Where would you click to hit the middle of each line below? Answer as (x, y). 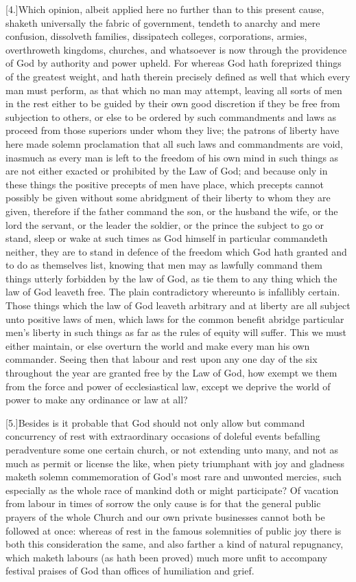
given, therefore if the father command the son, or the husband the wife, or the (172, 211)
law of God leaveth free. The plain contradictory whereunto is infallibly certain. (173, 292)
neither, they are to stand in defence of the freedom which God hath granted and (176, 251)
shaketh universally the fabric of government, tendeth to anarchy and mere (163, 22)
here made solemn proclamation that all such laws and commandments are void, (174, 143)
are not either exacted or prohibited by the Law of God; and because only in (167, 171)
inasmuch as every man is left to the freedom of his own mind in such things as (172, 157)
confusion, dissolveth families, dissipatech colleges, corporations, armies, (156, 36)
